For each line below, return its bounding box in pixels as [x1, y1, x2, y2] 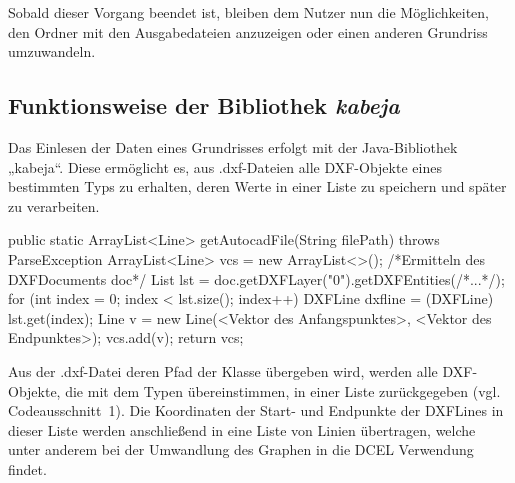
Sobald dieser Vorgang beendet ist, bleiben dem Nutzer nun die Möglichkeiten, [8, 2, 489, 22]
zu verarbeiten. [8, 195, 100, 216]
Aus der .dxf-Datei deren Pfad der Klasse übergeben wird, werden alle [8, 360, 438, 381]
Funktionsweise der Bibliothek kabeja [8, 90, 400, 121]
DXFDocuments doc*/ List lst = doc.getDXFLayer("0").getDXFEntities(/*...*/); [8, 268, 505, 289]
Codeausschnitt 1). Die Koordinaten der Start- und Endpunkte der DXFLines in [8, 400, 504, 421]
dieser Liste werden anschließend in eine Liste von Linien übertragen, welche [8, 419, 476, 440]
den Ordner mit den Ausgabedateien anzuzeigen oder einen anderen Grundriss [8, 21, 488, 42]
